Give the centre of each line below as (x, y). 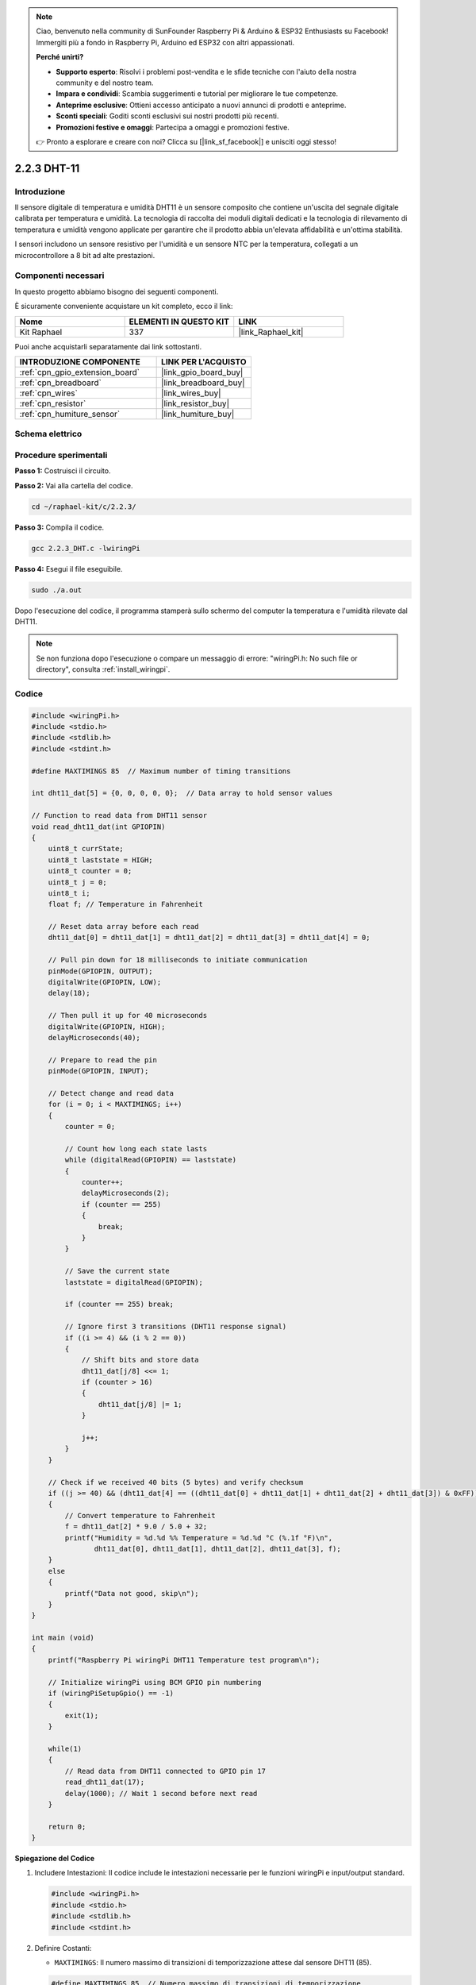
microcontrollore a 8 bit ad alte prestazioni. (85, 255)
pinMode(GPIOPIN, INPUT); (98, 1071)
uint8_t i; (69, 893)
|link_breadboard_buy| (203, 383)
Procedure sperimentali (61, 455)
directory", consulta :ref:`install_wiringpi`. (103, 669)
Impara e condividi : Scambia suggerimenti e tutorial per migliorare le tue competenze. (197, 94)
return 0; (67, 1827)
